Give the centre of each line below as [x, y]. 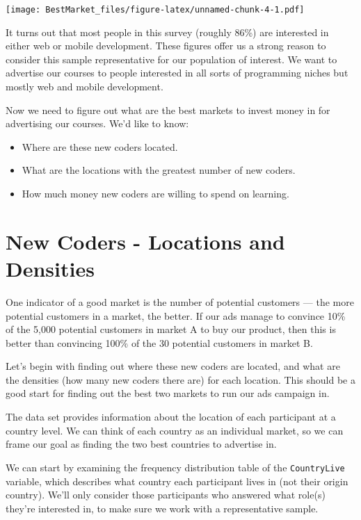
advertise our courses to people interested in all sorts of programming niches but [177, 73]
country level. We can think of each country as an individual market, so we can [175, 430]
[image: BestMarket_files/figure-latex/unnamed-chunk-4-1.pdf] [155, 10]
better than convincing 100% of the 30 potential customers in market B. [159, 342]
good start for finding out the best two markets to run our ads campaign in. [168, 393]
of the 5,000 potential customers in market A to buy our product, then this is [171, 329]
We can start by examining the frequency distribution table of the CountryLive [175, 467]
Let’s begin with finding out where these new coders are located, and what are [173, 366]
